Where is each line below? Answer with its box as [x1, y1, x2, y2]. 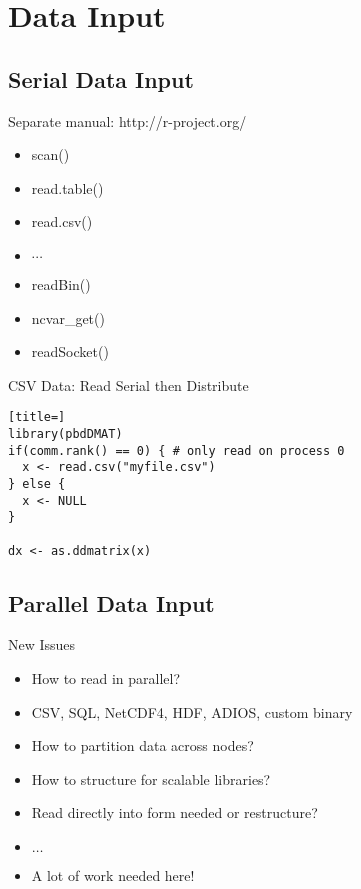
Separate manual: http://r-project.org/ [8, 110, 247, 131]
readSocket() [31, 341, 109, 362]
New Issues [8, 634, 76, 655]
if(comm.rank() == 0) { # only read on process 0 [8, 443, 345, 458]
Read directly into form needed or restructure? [31, 802, 318, 823]
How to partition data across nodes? [31, 735, 254, 756]
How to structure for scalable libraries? [31, 768, 271, 789]
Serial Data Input [8, 63, 194, 94]
